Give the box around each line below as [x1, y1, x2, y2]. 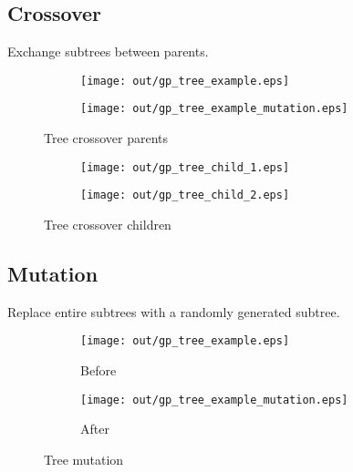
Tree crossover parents [44, 128, 169, 148]
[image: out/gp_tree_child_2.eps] [80, 189, 290, 202]
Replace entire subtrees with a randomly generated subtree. [7, 302, 340, 321]
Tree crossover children [44, 215, 171, 234]
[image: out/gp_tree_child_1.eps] [80, 160, 290, 174]
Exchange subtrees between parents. [7, 42, 209, 61]
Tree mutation [44, 449, 124, 468]
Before [80, 361, 117, 380]
